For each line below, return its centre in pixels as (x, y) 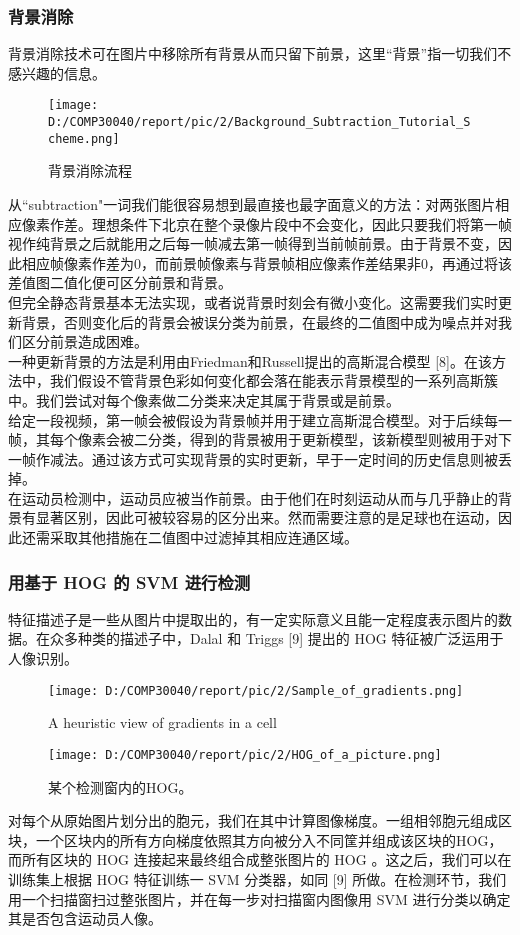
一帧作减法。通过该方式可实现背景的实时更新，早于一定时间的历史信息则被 (253, 458)
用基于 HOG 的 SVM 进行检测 (129, 581)
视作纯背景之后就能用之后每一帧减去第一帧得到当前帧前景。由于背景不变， (253, 243)
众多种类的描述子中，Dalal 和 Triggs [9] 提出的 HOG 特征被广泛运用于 (276, 638)
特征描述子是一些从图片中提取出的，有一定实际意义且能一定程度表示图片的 (253, 618)
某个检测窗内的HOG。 (120, 786)
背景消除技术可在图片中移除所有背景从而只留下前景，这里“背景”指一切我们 (253, 53)
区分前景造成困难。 (84, 341)
